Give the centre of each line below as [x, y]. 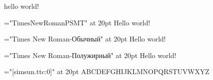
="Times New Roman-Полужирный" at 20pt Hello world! [90, 55]
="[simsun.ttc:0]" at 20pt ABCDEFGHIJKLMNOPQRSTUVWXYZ [107, 71]
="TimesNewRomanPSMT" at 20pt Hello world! [77, 22]
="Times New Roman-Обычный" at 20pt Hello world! [85, 39]
